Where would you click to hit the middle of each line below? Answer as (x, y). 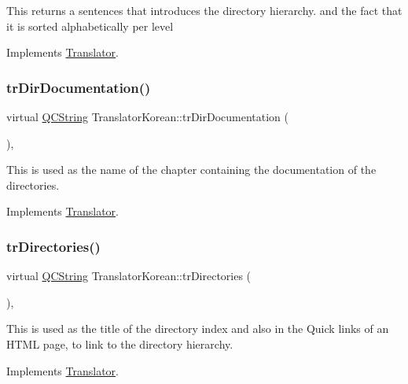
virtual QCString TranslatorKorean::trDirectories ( (129, 276)
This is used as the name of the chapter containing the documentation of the (191, 170)
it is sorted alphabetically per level (90, 26)
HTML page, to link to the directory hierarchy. (120, 343)
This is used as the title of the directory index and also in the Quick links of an (198, 329)
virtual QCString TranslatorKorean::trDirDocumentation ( (148, 116)
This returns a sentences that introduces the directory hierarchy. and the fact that (204, 10)
